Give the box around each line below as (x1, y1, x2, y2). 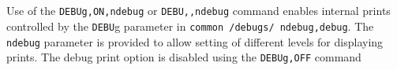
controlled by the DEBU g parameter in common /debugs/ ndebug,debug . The (6, 17, 374, 34)
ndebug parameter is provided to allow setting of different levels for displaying (6, 33, 384, 50)
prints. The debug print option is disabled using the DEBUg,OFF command (6, 49, 361, 65)
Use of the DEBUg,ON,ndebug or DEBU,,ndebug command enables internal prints (6, 2, 391, 19)
